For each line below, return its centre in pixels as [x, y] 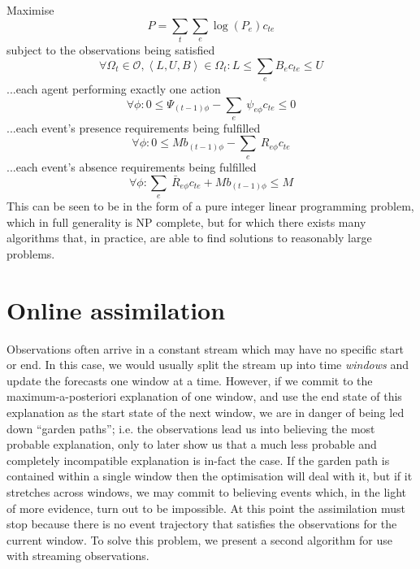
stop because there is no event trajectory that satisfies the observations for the [202, 524]
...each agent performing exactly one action [114, 88]
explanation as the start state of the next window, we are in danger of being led [206, 412]
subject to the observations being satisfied [111, 49]
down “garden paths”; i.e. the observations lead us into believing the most [191, 428]
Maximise [30, 10]
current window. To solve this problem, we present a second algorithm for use [200, 539]
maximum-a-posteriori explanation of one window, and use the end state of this [204, 396]
